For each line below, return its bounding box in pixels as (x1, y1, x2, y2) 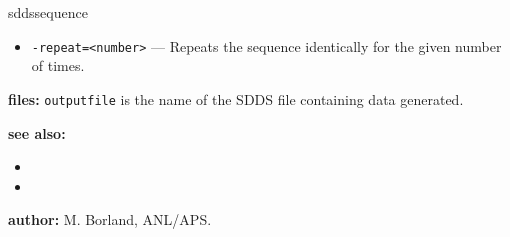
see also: (8, 122, 66, 143)
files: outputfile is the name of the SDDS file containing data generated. (8, 88, 464, 109)
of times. (31, 55, 85, 76)
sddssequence (8, 2, 88, 22)
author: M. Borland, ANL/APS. (8, 209, 212, 230)
